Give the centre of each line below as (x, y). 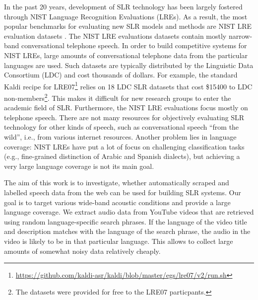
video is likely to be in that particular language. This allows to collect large (119, 241)
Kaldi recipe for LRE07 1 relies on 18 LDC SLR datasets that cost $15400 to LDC (128, 85)
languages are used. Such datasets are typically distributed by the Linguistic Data (129, 65)
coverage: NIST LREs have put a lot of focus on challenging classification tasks (124, 146)
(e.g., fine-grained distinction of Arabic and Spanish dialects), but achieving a (122, 156)
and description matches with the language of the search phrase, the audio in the (127, 231)
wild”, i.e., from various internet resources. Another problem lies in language (120, 137)
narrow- (240, 36)
